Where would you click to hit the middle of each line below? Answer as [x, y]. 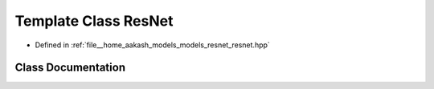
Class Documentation [70, 68]
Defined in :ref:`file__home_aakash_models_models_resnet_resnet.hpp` [153, 45]
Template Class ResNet [94, 21]
